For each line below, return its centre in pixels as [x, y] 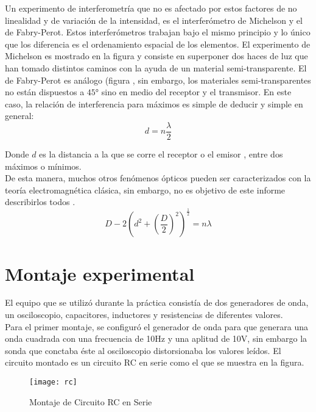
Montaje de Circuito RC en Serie [91, 401]
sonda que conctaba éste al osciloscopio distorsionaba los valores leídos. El [143, 350]
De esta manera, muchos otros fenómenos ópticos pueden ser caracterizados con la [158, 178]
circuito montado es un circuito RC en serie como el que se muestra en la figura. [155, 362]
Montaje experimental [100, 273]
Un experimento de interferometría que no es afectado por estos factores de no [151, 8]
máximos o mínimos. [43, 166]
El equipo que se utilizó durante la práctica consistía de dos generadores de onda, [157, 302]
